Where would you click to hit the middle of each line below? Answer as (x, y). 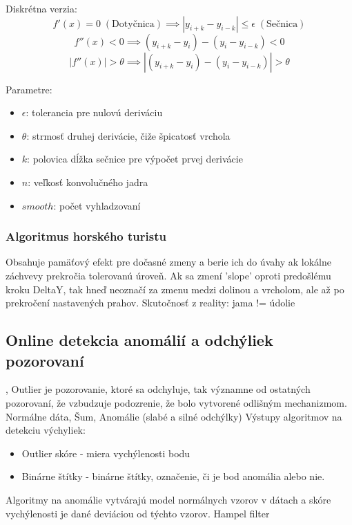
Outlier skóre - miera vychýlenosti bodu (106, 453)
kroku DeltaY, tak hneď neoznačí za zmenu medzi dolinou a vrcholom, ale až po (175, 289)
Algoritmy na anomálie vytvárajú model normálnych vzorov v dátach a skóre (168, 499)
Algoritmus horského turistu (86, 236)
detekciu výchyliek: (46, 430)
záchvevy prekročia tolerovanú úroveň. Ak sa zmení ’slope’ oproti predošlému (168, 275)
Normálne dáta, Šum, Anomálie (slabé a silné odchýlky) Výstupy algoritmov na (174, 416)
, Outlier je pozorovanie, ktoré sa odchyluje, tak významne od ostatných (158, 389)
